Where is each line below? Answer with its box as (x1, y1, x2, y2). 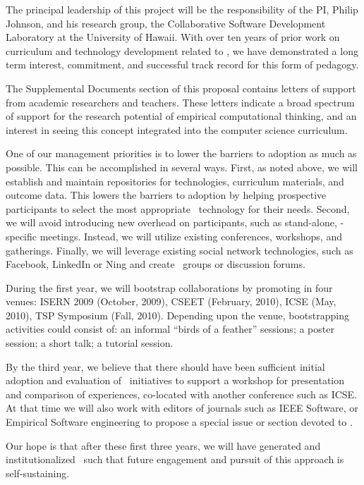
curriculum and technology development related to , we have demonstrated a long (6, 43, 358, 58)
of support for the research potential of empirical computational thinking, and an (6, 109, 357, 123)
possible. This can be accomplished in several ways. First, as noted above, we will (6, 159, 358, 174)
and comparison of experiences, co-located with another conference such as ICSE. (6, 386, 358, 401)
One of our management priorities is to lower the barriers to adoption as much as (6, 146, 357, 161)
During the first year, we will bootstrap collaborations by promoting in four (6, 280, 333, 295)
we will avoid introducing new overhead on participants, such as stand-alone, (6, 215, 337, 230)
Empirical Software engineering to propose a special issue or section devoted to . (6, 415, 353, 429)
